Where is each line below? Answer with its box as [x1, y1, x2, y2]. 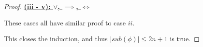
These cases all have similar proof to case [4, 17, 126, 27]
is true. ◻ [170, 34, 200, 44]
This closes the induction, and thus [4, 34, 108, 44]
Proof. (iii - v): [4, 1, 51, 11]
